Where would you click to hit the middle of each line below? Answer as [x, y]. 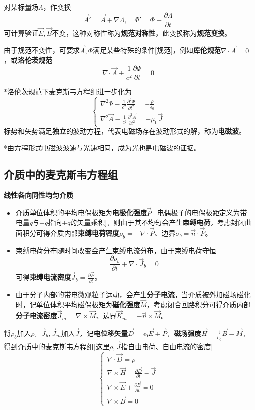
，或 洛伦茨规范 [28, 60]
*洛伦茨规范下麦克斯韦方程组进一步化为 [68, 91]
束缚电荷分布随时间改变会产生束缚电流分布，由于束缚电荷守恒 [116, 250]
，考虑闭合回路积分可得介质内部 [199, 305]
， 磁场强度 [184, 333]
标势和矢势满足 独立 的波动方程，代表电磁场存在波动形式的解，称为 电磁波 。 [125, 131]
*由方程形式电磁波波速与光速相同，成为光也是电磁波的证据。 [102, 147]
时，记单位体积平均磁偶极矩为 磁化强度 [78, 305]
